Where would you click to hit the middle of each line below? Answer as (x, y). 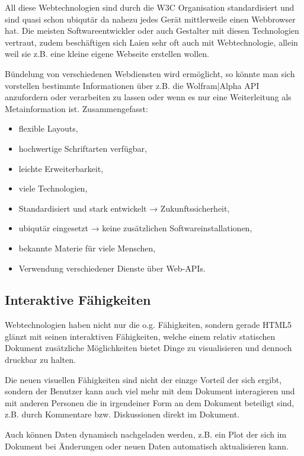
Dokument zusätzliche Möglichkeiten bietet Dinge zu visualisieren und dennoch (148, 348)
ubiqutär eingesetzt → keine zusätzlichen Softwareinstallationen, (135, 228)
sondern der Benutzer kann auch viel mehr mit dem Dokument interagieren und (150, 391)
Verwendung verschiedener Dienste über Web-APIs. (112, 268)
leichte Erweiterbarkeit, (61, 168)
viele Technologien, (53, 188)
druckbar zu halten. (40, 360)
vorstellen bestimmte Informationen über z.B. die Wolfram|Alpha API (132, 85)
